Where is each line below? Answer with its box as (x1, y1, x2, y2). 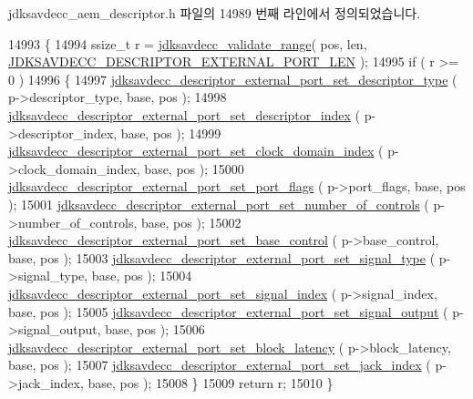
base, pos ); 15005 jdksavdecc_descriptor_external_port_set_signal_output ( (8, 302, 448, 321)
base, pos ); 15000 (144, 159, 244, 178)
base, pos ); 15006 (105, 320, 205, 339)
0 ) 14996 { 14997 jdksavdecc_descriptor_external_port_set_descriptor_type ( (8, 69, 458, 88)
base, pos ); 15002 (141, 212, 242, 231)
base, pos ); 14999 (120, 123, 221, 142)
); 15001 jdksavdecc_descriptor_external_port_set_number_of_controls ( (8, 194, 429, 213)
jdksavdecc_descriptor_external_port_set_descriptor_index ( (8, 105, 360, 124)
